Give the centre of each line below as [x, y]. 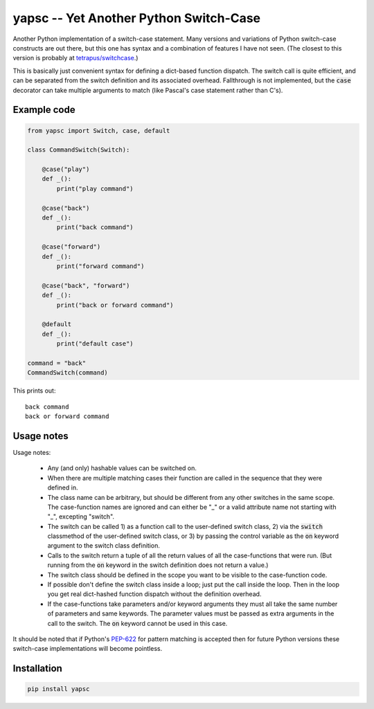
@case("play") [66, 169]
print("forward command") [100, 266]
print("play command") [95, 188]
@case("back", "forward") [86, 285]
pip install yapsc [59, 689]
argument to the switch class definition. [104, 546]
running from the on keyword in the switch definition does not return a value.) [158, 565]
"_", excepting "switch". [81, 517]
